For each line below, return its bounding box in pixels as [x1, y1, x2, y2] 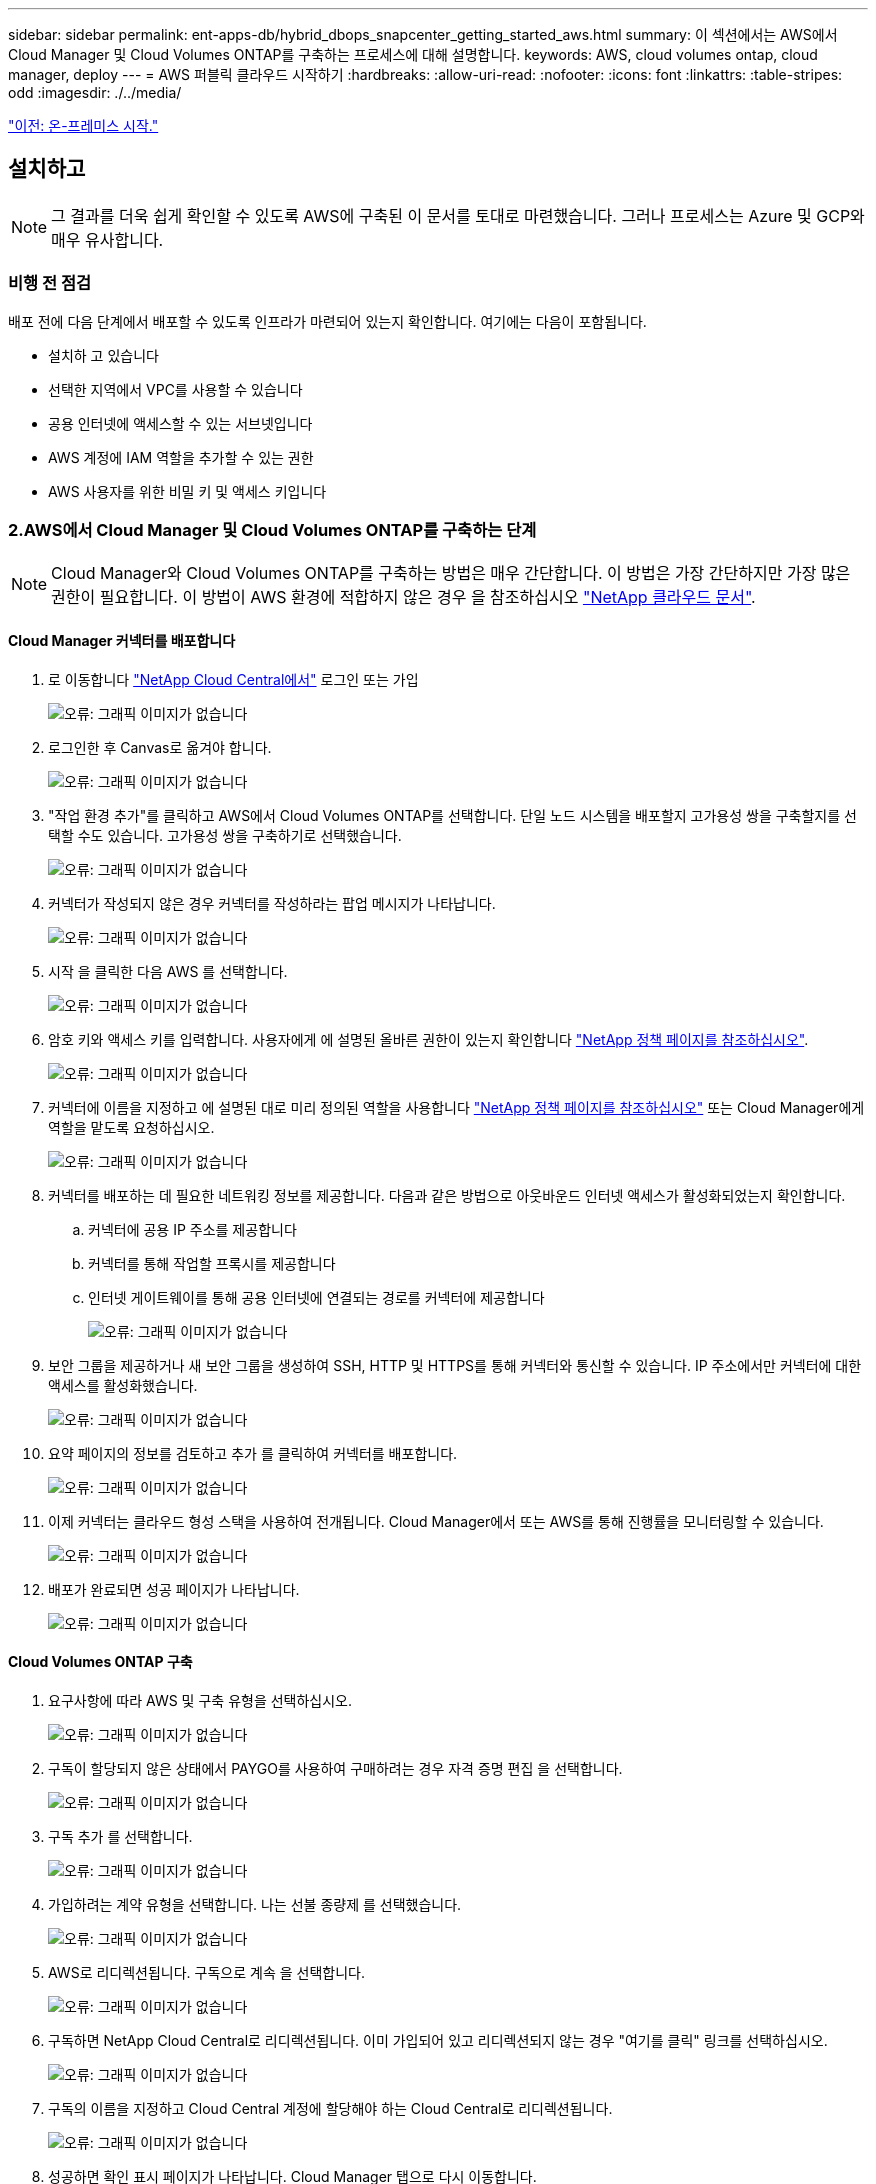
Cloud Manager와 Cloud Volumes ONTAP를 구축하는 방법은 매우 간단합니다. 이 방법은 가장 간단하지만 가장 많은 [51, 563, 851, 584]
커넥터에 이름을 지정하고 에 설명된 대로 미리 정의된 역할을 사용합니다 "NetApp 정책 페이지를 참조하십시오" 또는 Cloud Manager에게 [48, 1098, 865, 1116]
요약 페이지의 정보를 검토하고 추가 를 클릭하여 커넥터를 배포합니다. [48, 1444, 458, 1462]
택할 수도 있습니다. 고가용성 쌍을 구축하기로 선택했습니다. [48, 826, 402, 844]
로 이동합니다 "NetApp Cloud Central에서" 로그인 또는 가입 [48, 670, 419, 688]
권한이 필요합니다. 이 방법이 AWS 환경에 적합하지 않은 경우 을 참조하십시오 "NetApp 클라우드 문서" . [51, 587, 756, 608]
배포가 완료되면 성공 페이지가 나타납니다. [48, 1580, 300, 1598]
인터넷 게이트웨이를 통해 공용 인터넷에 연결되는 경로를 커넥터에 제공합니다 [88, 1288, 545, 1306]
